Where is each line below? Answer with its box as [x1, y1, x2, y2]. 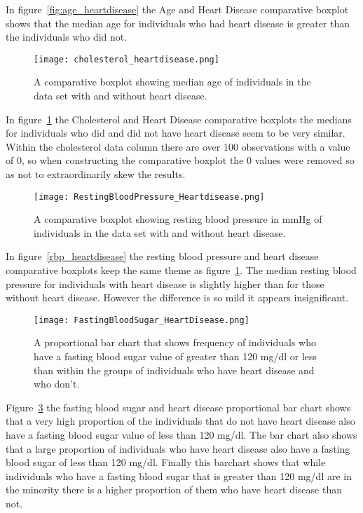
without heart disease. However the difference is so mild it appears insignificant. [6, 290, 349, 305]
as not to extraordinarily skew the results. [6, 167, 186, 181]
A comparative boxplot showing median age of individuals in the [34, 74, 311, 89]
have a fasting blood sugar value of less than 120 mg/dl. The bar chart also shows [6, 427, 357, 442]
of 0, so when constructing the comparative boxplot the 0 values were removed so [6, 153, 355, 167]
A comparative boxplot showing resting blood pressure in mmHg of [34, 212, 322, 226]
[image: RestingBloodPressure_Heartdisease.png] [34, 191, 265, 202]
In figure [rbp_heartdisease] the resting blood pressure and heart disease [6, 249, 319, 264]
